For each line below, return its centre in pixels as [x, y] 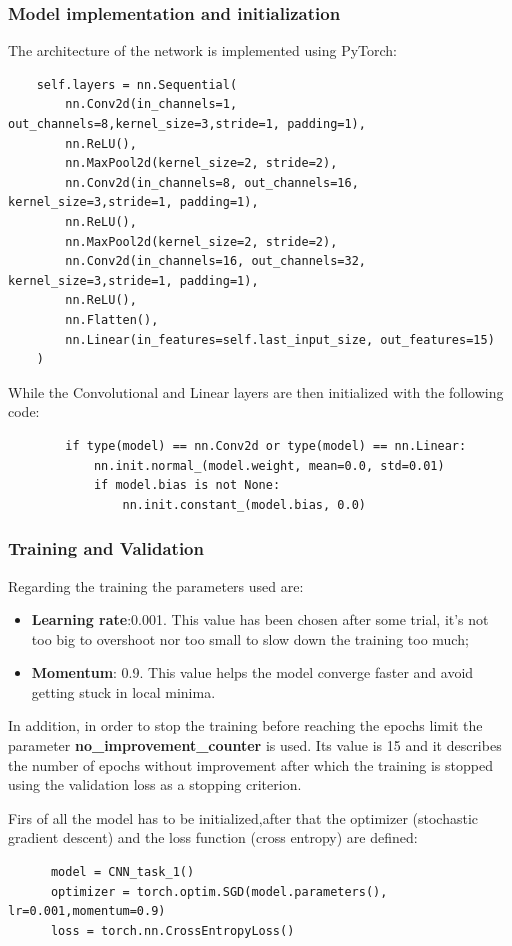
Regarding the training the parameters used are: [156, 585]
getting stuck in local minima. [123, 691]
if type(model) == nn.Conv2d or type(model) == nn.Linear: [266, 445]
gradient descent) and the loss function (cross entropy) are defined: [213, 837]
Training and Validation [106, 548]
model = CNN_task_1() [122, 872]
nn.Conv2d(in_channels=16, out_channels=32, [215, 261]
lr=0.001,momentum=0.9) [87, 911]
